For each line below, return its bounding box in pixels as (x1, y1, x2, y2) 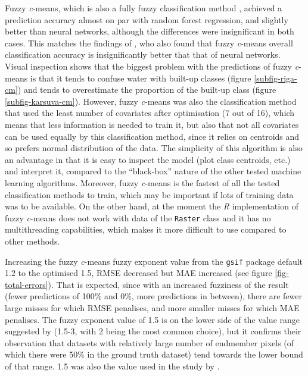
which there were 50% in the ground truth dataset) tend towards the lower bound (5, 348, 303, 361)
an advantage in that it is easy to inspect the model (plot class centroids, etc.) (5, 153, 291, 165)
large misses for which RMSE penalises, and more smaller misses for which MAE (5, 301, 300, 314)
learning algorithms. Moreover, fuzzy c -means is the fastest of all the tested (5, 176, 280, 189)
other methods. (5, 234, 60, 247)
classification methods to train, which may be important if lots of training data (5, 188, 294, 200)
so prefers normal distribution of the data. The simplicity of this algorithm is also (5, 142, 303, 154)
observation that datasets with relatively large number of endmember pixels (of (5, 336, 294, 349)
